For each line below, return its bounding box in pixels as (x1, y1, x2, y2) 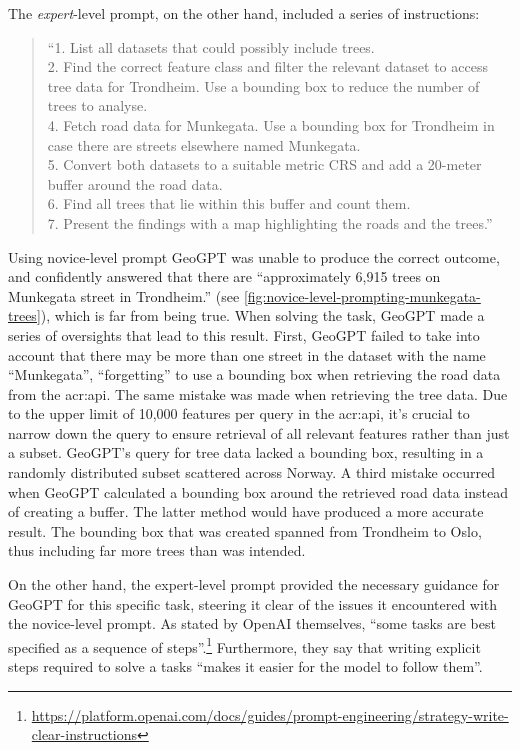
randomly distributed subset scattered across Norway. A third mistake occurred (8, 462, 495, 483)
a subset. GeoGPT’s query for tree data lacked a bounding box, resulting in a (8, 442, 484, 463)
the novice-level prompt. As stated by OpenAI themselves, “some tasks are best (8, 613, 496, 634)
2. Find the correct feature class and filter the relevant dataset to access (47, 56, 488, 77)
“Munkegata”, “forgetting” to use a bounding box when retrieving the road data (8, 364, 501, 385)
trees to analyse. (47, 95, 148, 116)
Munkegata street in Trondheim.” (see (8, 285, 240, 306)
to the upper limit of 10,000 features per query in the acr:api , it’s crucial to (8, 403, 470, 424)
